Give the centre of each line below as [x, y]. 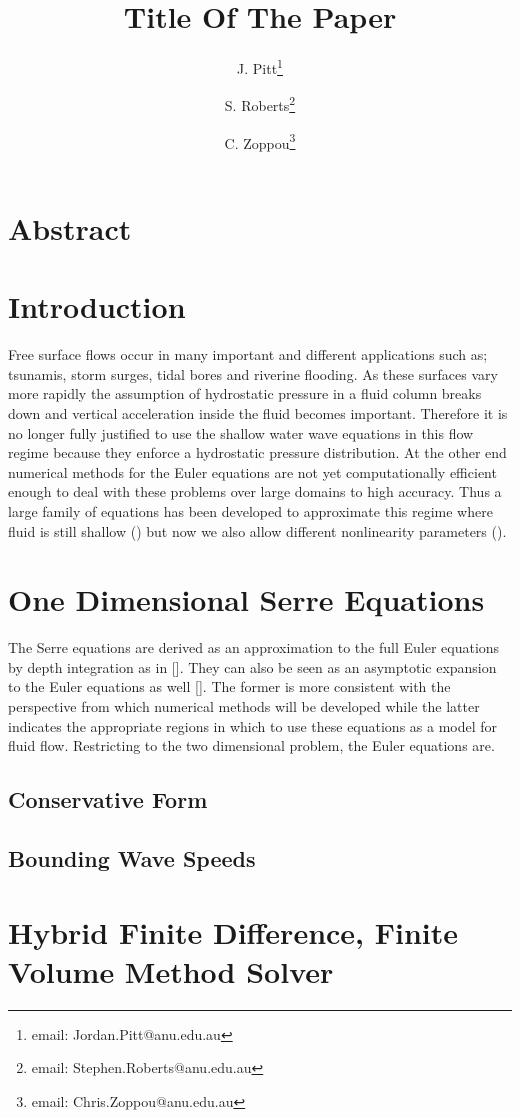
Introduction [97, 306]
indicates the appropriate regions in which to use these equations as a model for [253, 725]
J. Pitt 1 [260, 66]
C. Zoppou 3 [260, 141]
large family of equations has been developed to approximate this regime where [250, 510]
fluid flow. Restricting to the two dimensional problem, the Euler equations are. [251, 745]
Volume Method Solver [171, 970]
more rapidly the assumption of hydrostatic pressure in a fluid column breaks [245, 393]
